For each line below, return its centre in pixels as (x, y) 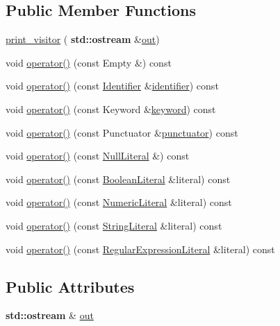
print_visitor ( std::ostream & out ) (83, 39)
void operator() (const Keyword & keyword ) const (111, 109)
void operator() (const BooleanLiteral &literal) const (118, 179)
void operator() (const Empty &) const (89, 62)
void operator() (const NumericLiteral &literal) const (119, 202)
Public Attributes (70, 286)
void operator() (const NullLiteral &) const (98, 156)
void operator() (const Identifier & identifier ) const (112, 86)
